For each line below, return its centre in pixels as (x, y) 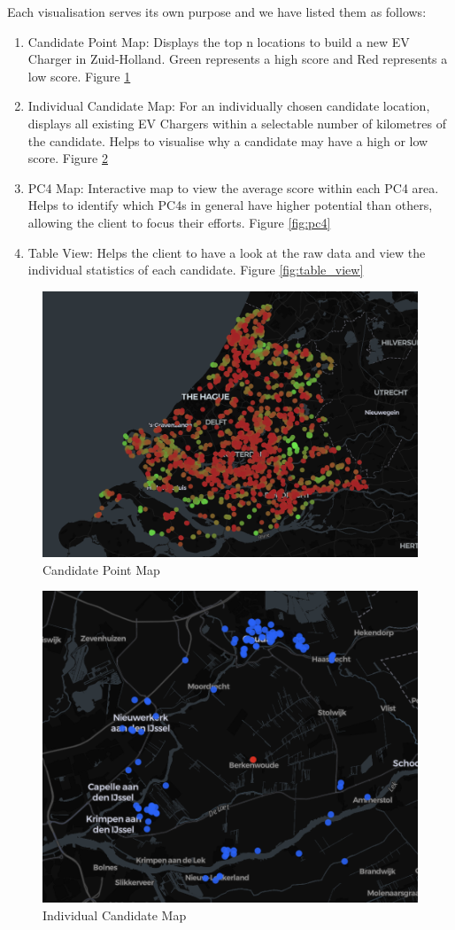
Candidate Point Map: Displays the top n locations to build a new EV (219, 41)
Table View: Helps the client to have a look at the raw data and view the (227, 252)
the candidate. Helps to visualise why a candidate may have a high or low (228, 140)
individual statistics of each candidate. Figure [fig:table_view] (196, 270)
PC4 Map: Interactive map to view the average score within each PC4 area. (233, 187)
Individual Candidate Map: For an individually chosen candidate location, (229, 106)
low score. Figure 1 (79, 76)
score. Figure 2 (68, 158)
